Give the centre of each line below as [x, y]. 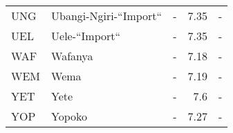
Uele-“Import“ [86, 36]
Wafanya [72, 56]
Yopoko [69, 116]
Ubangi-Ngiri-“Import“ [107, 16]
